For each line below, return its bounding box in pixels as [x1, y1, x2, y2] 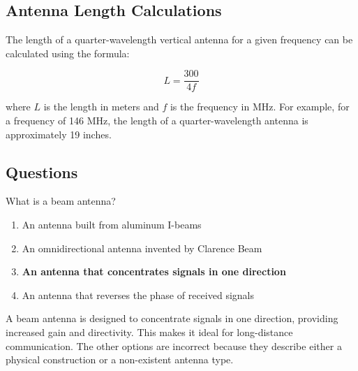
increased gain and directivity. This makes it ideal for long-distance [6, 325, 293, 339]
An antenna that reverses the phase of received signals [22, 287, 254, 302]
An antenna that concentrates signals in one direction [22, 264, 286, 279]
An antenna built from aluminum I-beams [22, 217, 202, 232]
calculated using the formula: [6, 45, 130, 60]
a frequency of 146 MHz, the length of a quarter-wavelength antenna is [6, 113, 308, 128]
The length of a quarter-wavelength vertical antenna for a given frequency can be [6, 32, 353, 47]
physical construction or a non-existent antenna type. [6, 352, 234, 367]
